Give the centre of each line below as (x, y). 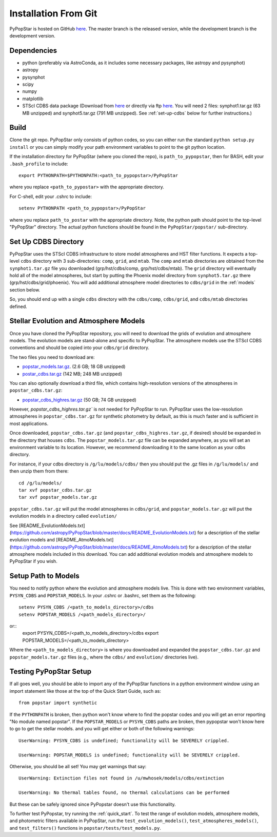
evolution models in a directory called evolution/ (63, 516)
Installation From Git (53, 13)
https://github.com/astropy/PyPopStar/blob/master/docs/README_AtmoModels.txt (99, 547)
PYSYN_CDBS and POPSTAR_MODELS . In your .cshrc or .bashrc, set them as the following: (103, 595)
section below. (25, 289)
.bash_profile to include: (39, 164)
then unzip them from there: (39, 471)
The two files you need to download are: (52, 357)
